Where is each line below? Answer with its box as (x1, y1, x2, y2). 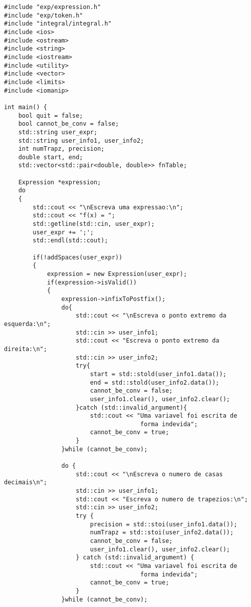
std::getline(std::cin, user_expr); (33, 220, 155, 228)
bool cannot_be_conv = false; (18, 120, 119, 128)
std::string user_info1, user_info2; (18, 137, 144, 144)
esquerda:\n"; (4, 320, 51, 328)
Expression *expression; (18, 178, 101, 186)
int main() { (4, 103, 47, 111)
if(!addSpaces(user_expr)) (33, 253, 123, 261)
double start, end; (18, 153, 83, 161)
